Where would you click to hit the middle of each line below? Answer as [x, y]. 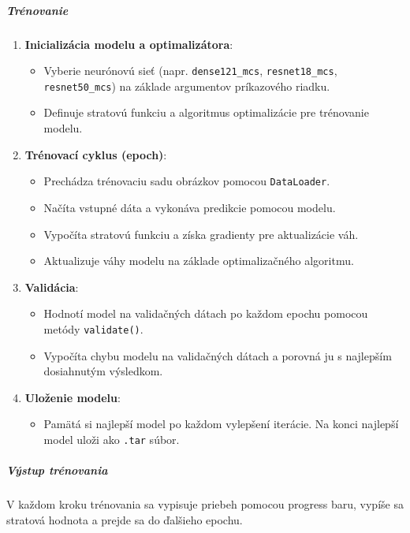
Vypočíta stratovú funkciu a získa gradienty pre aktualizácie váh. [201, 234]
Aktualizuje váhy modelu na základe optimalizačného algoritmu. [199, 261]
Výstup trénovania [57, 470]
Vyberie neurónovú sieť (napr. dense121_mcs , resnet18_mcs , [190, 71]
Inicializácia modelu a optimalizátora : [129, 44]
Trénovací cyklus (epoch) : [96, 154]
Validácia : [52, 287]
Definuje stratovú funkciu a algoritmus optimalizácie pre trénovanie [206, 112]
